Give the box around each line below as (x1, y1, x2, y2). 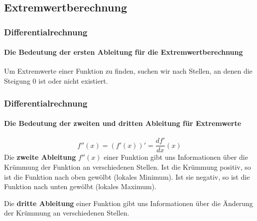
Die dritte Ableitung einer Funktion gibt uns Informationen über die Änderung (4, 198, 253, 208)
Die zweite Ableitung (4, 152, 76, 162)
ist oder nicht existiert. (38, 76, 108, 86)
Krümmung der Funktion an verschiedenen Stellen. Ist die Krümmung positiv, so (4, 161, 251, 172)
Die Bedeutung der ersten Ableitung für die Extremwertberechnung (4, 47, 243, 57)
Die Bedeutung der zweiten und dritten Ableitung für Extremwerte (4, 118, 242, 128)
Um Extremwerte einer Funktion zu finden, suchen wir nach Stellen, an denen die (4, 66, 253, 76)
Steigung (4, 76, 30, 86)
